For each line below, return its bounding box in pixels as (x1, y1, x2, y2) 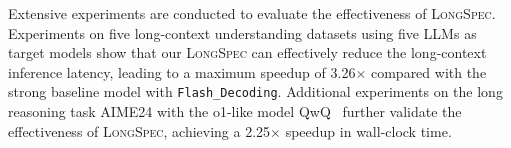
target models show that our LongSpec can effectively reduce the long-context (8, 42, 487, 63)
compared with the (370, 61, 487, 82)
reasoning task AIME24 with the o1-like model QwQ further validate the (8, 101, 462, 122)
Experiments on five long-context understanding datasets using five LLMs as (8, 22, 477, 43)
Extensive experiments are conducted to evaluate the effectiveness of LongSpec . (8, 3, 496, 23)
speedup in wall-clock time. (285, 120, 452, 141)
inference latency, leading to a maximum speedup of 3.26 (8, 61, 356, 82)
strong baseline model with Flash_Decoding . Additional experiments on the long (8, 81, 503, 102)
